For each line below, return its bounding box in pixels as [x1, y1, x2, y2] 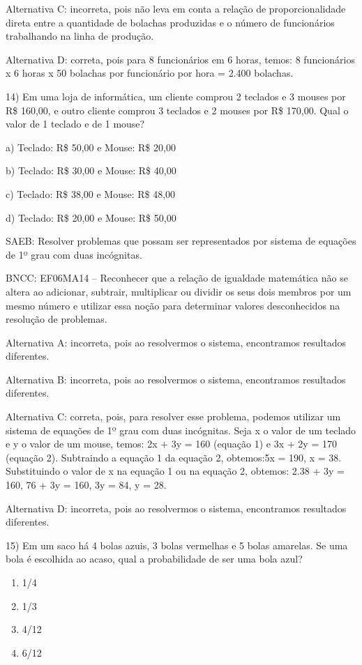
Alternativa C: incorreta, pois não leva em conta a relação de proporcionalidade [6, 1, 346, 15]
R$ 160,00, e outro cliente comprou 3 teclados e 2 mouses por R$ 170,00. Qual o [6, 102, 349, 117]
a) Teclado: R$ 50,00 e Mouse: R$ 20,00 [6, 139, 176, 154]
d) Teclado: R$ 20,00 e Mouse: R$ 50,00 [6, 210, 176, 224]
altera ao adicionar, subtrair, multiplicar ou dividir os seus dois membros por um [6, 284, 352, 298]
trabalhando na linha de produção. [6, 29, 154, 43]
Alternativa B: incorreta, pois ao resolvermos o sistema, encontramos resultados [6, 372, 346, 386]
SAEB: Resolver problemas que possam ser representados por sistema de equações [6, 234, 356, 248]
